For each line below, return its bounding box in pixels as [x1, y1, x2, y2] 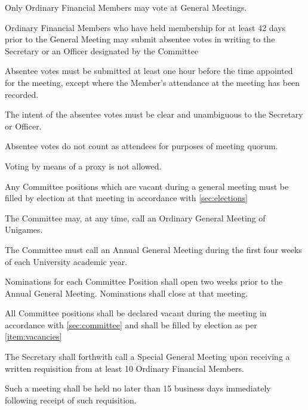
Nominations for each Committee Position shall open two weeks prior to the [5, 275, 283, 288]
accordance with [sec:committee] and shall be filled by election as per [5, 318, 257, 331]
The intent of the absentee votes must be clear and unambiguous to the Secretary [5, 108, 303, 121]
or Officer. [5, 119, 42, 132]
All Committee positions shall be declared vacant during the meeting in [5, 307, 267, 319]
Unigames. [5, 223, 43, 236]
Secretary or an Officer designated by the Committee [5, 44, 199, 57]
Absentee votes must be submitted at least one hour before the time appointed [5, 64, 293, 77]
